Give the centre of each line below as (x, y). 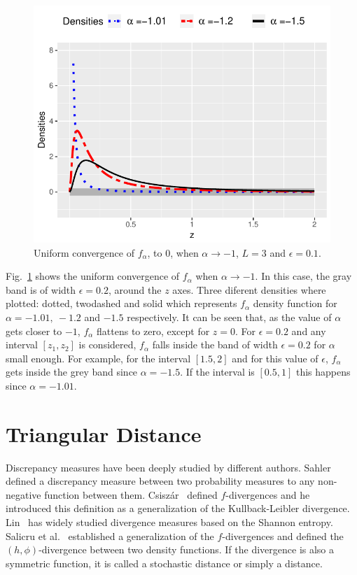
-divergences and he (268, 494)
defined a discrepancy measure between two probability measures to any (160, 481)
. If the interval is (217, 372)
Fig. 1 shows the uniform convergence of (93, 276)
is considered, (107, 345)
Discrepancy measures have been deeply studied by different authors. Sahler (168, 467)
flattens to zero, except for (153, 331)
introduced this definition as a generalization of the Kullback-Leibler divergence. (178, 508)
